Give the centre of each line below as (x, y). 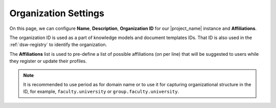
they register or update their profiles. (48, 61)
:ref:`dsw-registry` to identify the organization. (58, 45)
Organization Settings (57, 13)
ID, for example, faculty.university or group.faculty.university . (101, 92)
